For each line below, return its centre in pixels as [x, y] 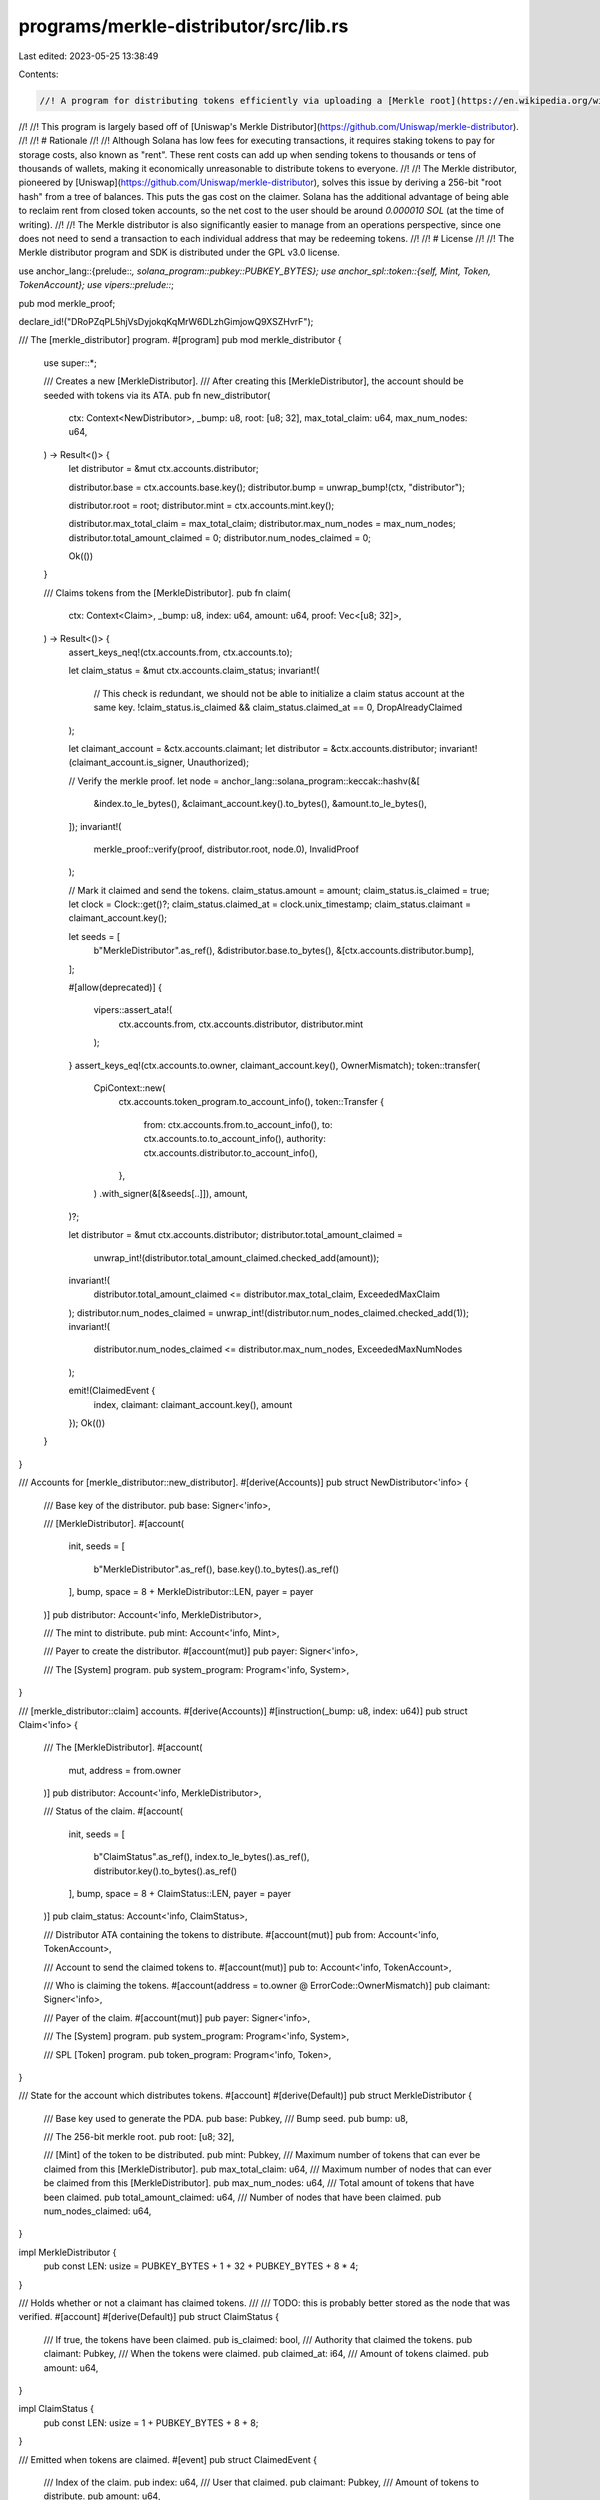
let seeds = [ [94, 936]
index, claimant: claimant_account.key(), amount [193, 1404]
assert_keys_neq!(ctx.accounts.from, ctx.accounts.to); [180, 652]
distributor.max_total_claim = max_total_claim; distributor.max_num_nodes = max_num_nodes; [262, 524]
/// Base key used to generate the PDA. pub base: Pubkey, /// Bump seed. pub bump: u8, [226, 2118]
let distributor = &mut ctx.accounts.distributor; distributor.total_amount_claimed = [236, 1235]
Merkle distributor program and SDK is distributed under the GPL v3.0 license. [179, 252]
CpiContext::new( [129, 1088]
